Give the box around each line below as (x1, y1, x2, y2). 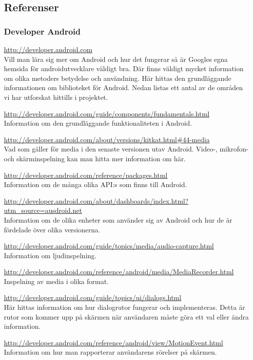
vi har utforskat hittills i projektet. (4, 92, 108, 102)
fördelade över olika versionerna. (4, 224, 100, 234)
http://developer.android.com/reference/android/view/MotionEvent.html (4, 337, 223, 347)
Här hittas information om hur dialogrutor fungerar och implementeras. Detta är (4, 302, 245, 312)
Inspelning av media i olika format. (4, 276, 109, 286)
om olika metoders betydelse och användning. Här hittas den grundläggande (4, 73, 232, 83)
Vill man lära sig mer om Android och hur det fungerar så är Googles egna (4, 54, 228, 64)
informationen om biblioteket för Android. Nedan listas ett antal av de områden (4, 82, 243, 93)
